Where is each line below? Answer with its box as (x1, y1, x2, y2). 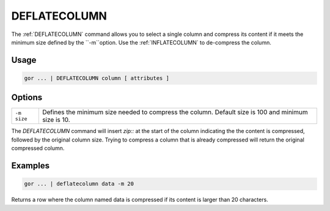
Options (11, 92, 43, 103)
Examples (11, 160, 50, 171)
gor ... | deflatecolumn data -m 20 (24, 181, 134, 187)
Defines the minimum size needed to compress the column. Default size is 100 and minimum (42, 108, 308, 116)
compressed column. (11, 145, 65, 152)
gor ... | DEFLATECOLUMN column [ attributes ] (24, 74, 169, 82)
